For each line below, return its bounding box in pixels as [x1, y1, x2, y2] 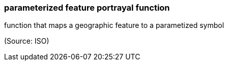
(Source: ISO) [4, 37, 49, 46]
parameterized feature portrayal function [4, 3, 170, 13]
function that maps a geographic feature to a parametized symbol [4, 21, 224, 30]
